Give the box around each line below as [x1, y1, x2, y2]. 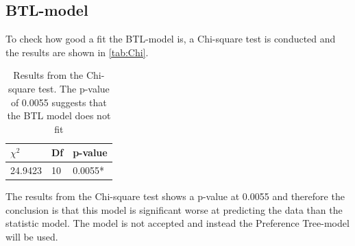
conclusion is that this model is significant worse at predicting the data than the [5, 202, 343, 217]
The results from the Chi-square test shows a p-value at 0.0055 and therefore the [5, 189, 345, 204]
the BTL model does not [7, 108, 111, 123]
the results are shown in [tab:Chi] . [5, 45, 149, 59]
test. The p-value [38, 81, 110, 95]
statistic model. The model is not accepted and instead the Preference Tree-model [5, 216, 350, 230]
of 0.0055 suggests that [10, 95, 107, 109]
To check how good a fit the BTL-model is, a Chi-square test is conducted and [5, 32, 336, 46]
